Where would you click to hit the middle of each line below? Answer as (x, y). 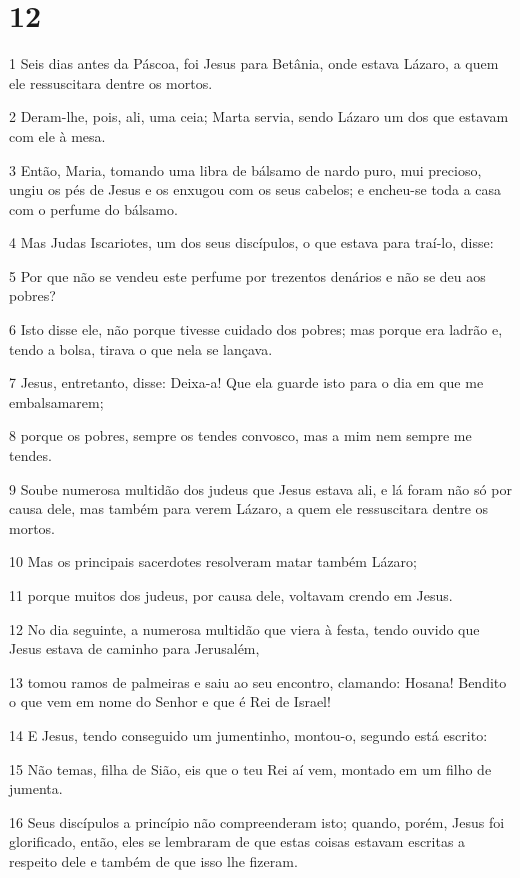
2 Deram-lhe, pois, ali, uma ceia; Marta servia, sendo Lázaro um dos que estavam (259, 116)
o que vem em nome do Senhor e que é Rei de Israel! (170, 701)
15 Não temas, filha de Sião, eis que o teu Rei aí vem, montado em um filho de (250, 768)
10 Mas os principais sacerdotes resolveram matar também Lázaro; (213, 561)
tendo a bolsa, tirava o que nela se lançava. (141, 348)
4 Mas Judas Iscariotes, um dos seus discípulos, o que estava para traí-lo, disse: (251, 242)
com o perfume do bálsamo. (93, 208)
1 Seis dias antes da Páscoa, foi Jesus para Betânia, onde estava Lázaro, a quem (254, 63)
